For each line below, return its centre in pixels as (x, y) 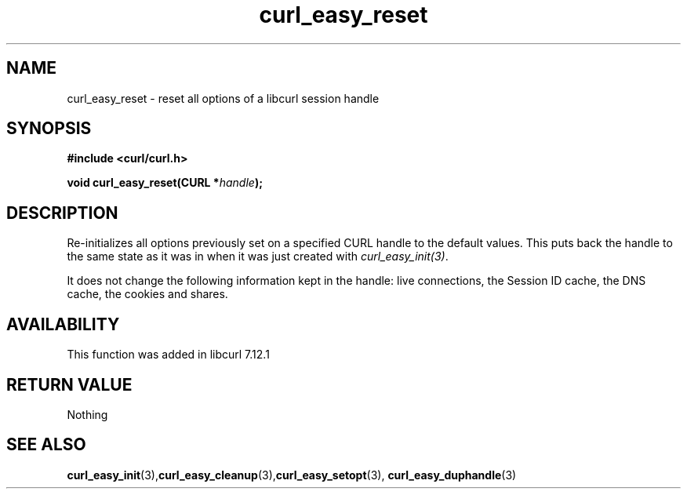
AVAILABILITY (63, 324)
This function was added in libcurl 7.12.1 (168, 355)
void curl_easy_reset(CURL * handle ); (165, 183)
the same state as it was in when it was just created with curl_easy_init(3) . (258, 257)
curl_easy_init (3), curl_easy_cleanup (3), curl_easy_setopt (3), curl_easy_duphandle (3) (292, 475)
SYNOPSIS (49, 129)
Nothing (87, 414)
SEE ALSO (46, 445)
